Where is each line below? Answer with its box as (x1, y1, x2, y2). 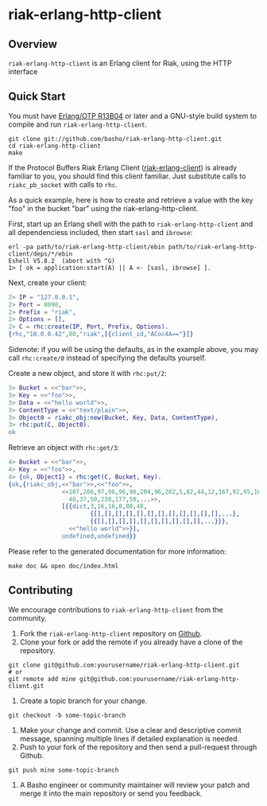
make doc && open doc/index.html (8, 561, 119, 570)
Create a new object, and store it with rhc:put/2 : (8, 369, 167, 378)
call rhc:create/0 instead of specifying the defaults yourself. (8, 353, 207, 363)
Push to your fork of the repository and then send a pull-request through (19, 742, 257, 752)
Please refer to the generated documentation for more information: (8, 546, 226, 556)
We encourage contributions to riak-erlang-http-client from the (8, 604, 224, 614)
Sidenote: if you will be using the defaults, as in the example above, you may (8, 345, 259, 354)
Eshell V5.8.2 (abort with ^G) (8, 256, 115, 264)
